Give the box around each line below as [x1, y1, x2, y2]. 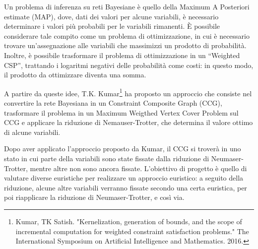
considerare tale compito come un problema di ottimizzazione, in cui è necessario [4, 30, 250, 41]
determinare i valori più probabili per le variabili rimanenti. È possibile [4, 21, 220, 31]
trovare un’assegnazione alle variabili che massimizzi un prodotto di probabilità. [4, 40, 247, 51]
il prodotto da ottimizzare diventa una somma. [4, 69, 146, 80]
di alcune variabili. [4, 126, 61, 137]
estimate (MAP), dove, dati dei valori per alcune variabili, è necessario [4, 11, 219, 21]
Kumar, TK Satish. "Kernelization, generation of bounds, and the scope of [15, 216, 242, 226]
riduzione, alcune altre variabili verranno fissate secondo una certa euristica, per [4, 182, 247, 192]
